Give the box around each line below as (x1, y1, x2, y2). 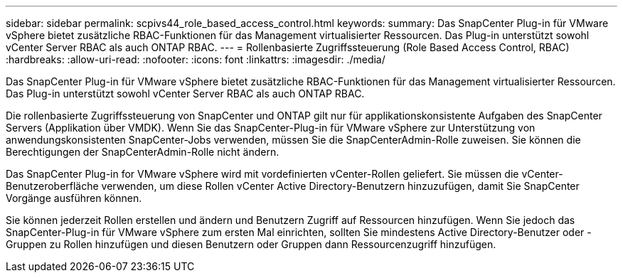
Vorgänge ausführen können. (6, 192, 142, 204)
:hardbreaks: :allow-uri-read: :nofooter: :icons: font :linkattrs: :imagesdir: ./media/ (6, 53, 385, 65)
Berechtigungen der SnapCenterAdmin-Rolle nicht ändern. (6, 146, 279, 158)
